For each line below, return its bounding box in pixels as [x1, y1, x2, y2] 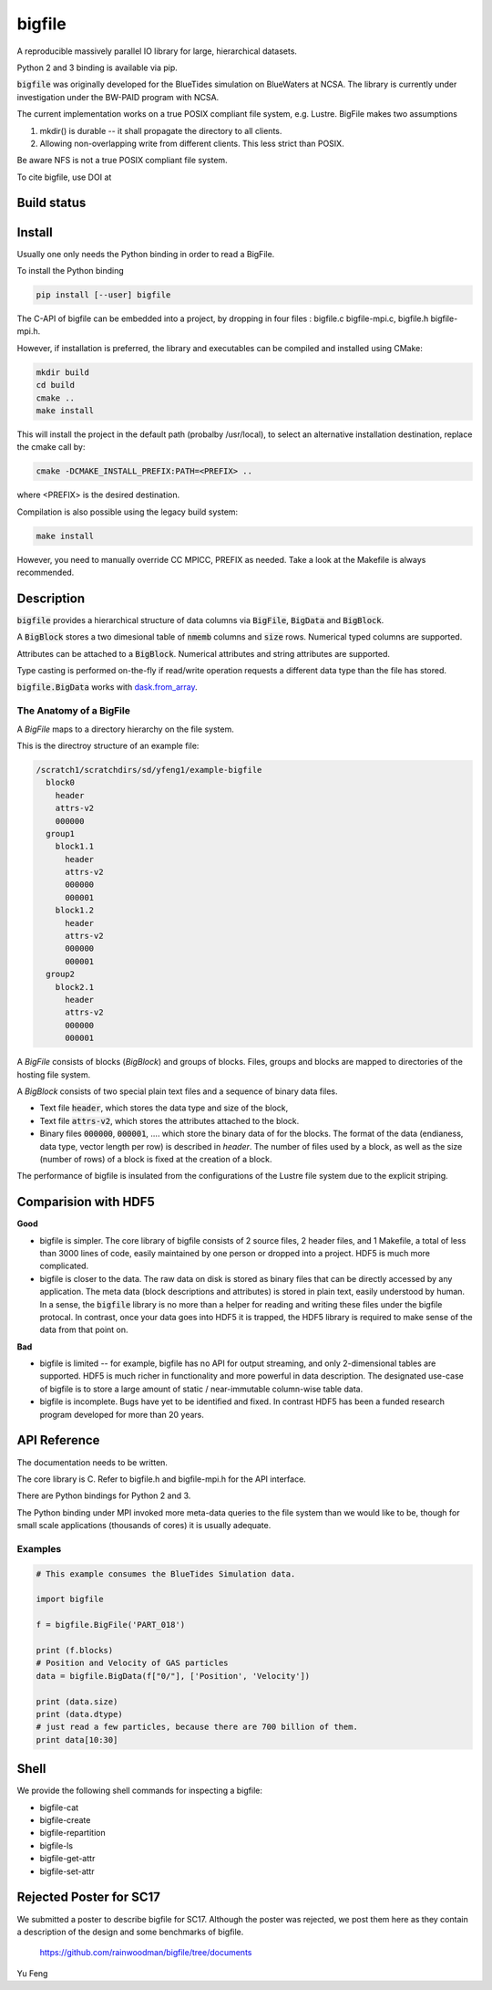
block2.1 [55, 982, 95, 992]
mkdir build [36, 367, 90, 378]
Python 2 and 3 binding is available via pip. [16, 62, 178, 73]
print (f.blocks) [36, 1645, 114, 1656]
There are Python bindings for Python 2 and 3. [16, 1490, 191, 1501]
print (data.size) [36, 1696, 118, 1706]
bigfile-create [39, 1815, 91, 1826]
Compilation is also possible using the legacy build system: [16, 506, 239, 517]
